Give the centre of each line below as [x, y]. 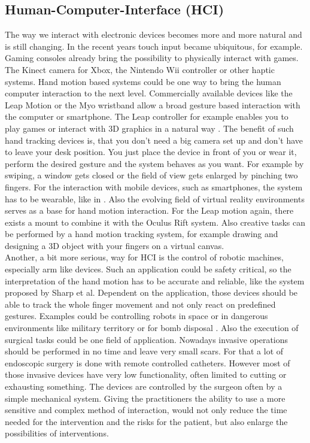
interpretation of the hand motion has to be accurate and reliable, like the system [155, 280]
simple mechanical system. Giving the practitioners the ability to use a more [145, 398]
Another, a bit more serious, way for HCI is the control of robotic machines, [145, 257]
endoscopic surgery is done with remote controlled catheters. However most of [148, 362]
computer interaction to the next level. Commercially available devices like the [149, 93]
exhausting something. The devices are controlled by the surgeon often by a [144, 386]
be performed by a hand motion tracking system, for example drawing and [142, 234]
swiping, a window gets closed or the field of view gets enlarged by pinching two [151, 175]
